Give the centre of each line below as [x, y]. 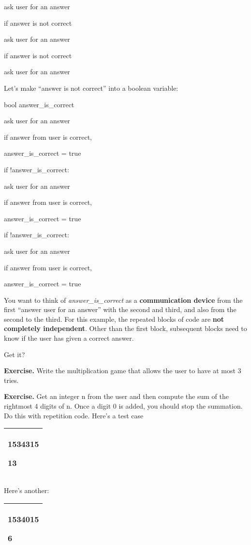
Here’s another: [27, 490]
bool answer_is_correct [39, 104]
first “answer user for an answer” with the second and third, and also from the [120, 309]
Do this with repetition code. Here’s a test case [74, 415]
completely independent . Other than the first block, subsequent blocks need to [125, 328]
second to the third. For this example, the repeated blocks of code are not [114, 319]
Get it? [15, 354]
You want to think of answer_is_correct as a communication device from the [123, 300]
